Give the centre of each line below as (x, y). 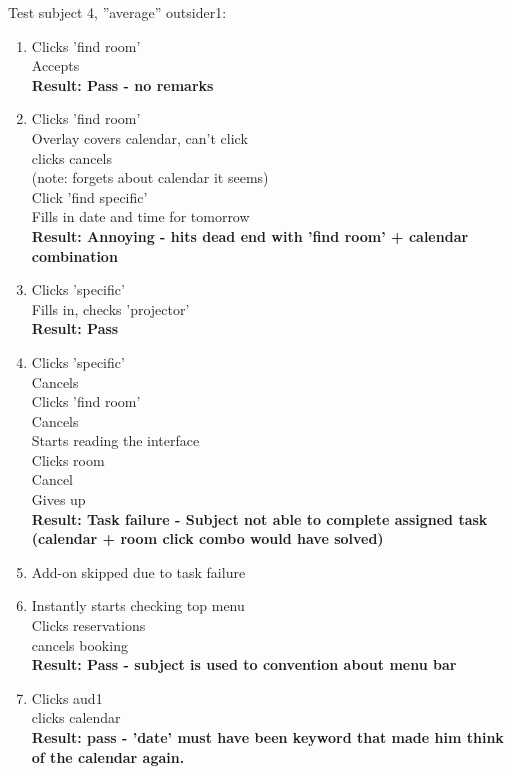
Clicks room (68, 459)
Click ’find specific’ (89, 196)
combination (74, 255)
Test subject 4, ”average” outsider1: (117, 12)
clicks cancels (72, 157)
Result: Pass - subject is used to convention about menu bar (244, 664)
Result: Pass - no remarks (122, 84)
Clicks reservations (88, 625)
